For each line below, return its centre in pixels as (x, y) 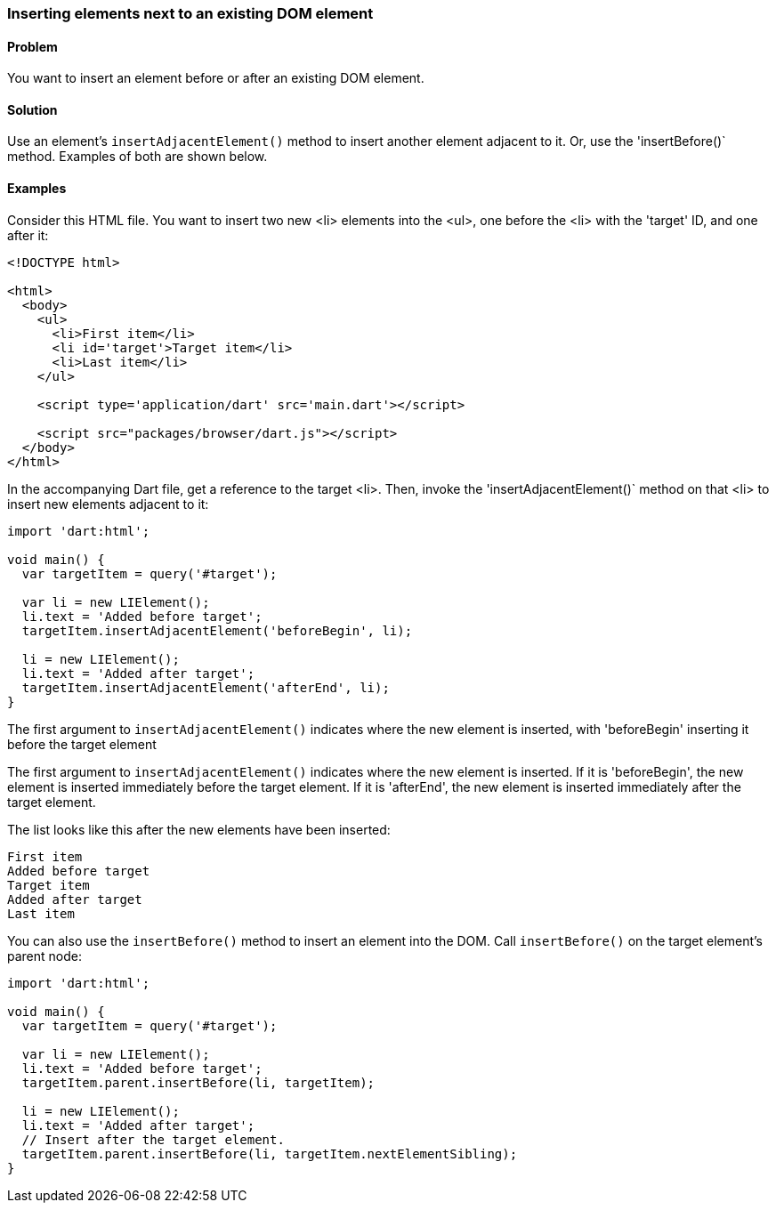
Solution (32, 109)
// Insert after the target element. (153, 1139)
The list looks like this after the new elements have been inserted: (199, 829)
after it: (28, 235)
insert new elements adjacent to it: (108, 504)
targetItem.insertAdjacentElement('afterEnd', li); (206, 687)
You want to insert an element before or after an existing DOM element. (216, 78)
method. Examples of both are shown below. (137, 157)
